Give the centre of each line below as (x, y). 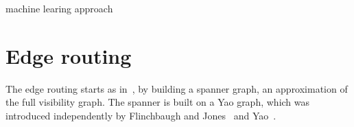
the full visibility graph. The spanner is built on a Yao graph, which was (158, 102)
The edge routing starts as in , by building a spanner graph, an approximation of (177, 88)
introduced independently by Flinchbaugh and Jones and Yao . (141, 115)
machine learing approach (59, 8)
